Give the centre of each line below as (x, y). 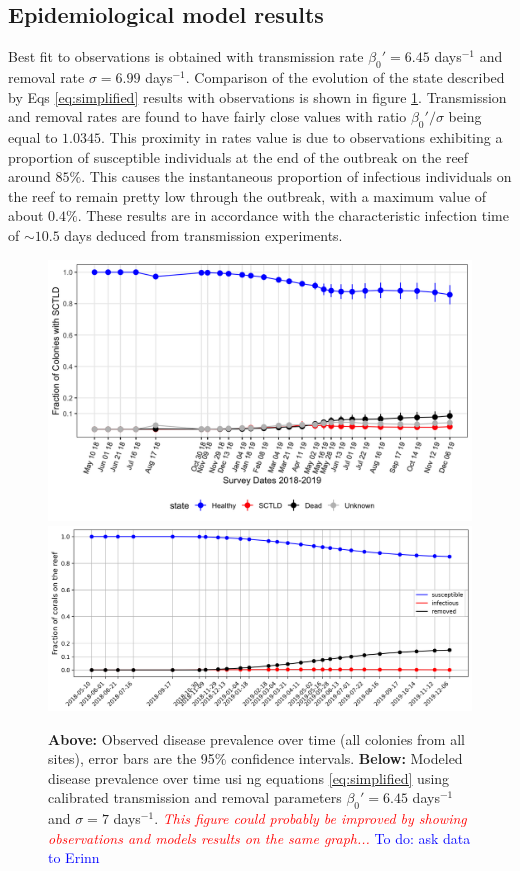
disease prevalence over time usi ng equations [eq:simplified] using (249, 777)
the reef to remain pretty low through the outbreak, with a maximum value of (247, 195)
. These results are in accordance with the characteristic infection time (293, 215)
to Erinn (74, 857)
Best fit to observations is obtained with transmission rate (186, 56)
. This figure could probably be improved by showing (310, 818)
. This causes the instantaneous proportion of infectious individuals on (296, 176)
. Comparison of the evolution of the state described (345, 77)
